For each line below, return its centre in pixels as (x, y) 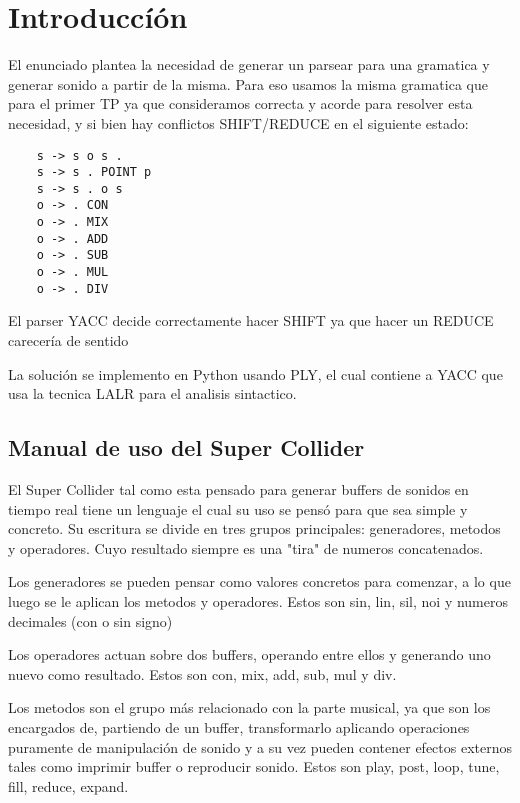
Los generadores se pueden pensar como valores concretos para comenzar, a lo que (259, 581)
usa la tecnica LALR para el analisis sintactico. (152, 393)
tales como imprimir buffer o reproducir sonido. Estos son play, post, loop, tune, (254, 766)
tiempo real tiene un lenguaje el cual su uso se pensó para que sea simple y (238, 508)
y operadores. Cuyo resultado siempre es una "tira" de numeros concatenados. (246, 547)
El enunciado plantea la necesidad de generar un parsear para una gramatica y (249, 64)
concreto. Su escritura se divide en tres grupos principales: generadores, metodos (254, 528)
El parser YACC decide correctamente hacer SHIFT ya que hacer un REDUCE (251, 320)
